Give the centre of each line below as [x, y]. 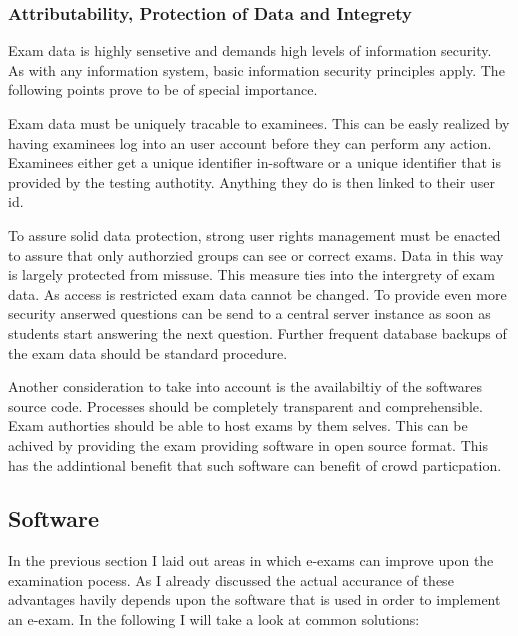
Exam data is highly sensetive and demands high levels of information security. [250, 50]
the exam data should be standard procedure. [148, 352]
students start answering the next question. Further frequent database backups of [257, 332]
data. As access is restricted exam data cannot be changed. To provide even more [257, 293]
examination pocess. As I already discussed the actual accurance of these [231, 579]
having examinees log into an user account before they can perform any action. [250, 142]
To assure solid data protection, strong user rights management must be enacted [254, 234]
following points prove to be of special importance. [163, 89]
